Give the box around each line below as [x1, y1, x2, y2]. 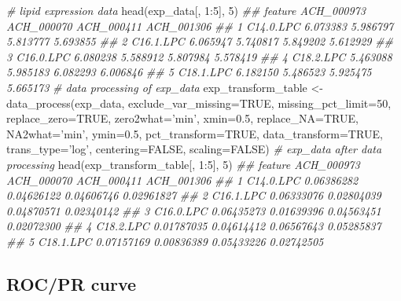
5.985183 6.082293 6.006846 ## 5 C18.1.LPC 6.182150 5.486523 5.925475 [6, 64, 372, 80]
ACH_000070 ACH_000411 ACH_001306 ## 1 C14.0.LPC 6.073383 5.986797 [6, 17, 394, 34]
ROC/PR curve [6, 271, 137, 295]
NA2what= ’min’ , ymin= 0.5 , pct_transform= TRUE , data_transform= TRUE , [6, 125, 383, 141]
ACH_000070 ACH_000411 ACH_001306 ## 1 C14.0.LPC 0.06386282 [6, 171, 359, 188]
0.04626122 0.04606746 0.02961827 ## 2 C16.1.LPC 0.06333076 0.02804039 [6, 187, 381, 204]
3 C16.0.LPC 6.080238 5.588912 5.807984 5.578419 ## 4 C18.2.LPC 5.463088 [6, 48, 392, 64]
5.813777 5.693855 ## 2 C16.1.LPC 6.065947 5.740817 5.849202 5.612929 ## [6, 33, 394, 50]
